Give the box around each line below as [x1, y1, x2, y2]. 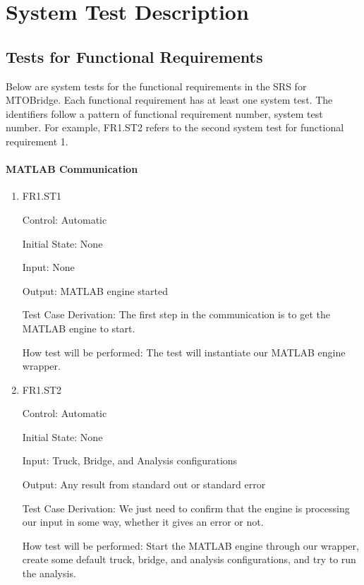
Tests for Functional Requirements [6, 45, 263, 67]
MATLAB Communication [6, 162, 138, 176]
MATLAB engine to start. [22, 320, 135, 335]
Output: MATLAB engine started [22, 283, 169, 298]
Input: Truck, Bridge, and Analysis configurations [22, 453, 238, 468]
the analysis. [22, 566, 76, 581]
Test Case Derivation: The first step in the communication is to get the [22, 307, 330, 322]
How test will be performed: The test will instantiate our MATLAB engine [22, 344, 346, 359]
